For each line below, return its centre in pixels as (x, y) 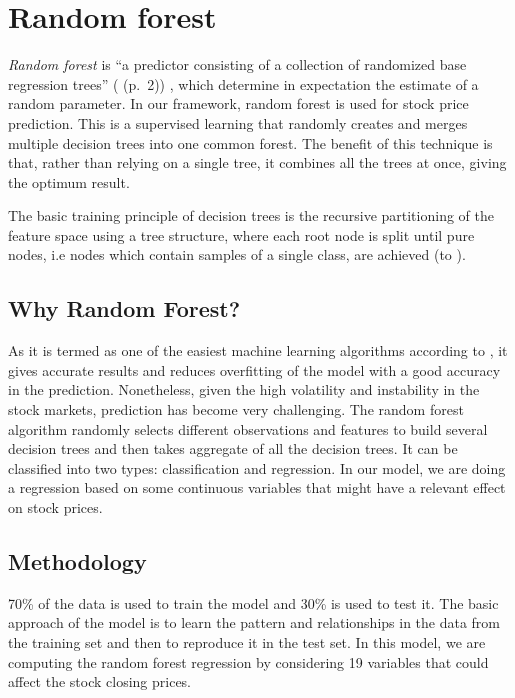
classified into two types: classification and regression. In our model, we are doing (257, 467)
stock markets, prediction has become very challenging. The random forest (236, 409)
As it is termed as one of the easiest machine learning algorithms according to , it (258, 350)
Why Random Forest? (124, 308)
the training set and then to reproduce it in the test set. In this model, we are (247, 642)
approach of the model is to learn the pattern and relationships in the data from (254, 622)
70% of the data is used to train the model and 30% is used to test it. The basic (253, 602)
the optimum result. (69, 181)
